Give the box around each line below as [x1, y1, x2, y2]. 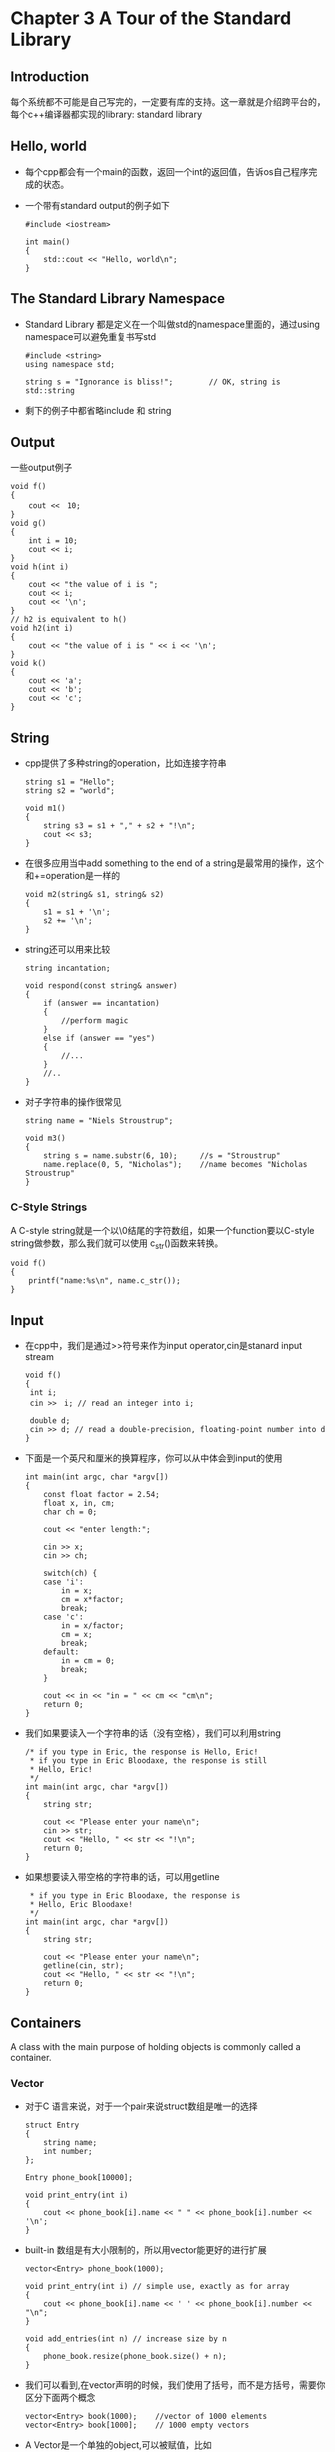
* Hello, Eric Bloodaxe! [29, 1900, 133, 1910]
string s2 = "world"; [24, 786, 115, 796]
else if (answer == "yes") [43, 1033, 156, 1044]
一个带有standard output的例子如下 [24, 199, 170, 211]
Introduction [10, 68, 90, 85]
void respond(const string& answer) [24, 981, 178, 991]
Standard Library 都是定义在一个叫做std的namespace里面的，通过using [24, 318, 320, 330]
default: [43, 1647, 80, 1657]
